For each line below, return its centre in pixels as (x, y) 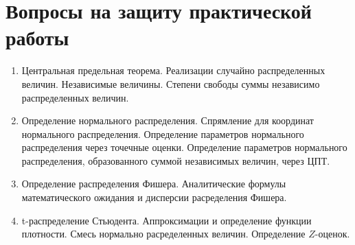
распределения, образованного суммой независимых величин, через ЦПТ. (176, 160)
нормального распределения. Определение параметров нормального (163, 133)
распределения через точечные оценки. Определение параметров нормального (184, 147)
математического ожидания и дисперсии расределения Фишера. (154, 197)
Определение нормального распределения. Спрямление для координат (168, 120)
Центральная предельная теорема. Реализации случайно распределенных (173, 70)
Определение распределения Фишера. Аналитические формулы (154, 184)
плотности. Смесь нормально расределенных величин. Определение (163, 234)
